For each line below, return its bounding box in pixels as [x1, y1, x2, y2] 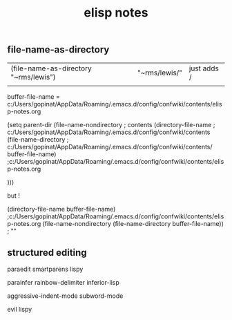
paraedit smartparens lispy [7, 265, 84, 274]
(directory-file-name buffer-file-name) [7, 205, 116, 213]
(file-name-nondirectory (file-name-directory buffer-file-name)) [42, 219, 224, 227]
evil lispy [7, 305, 32, 314]
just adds [188, 64, 219, 73]
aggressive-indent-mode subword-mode [7, 292, 124, 300]
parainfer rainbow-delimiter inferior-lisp [7, 279, 119, 287]
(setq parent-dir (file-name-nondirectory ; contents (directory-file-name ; [7, 120, 215, 129]
